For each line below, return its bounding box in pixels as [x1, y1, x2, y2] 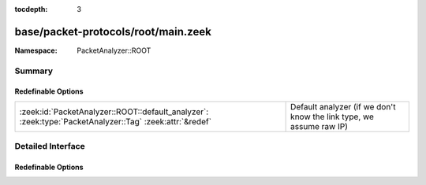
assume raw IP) [290, 120, 349, 131]
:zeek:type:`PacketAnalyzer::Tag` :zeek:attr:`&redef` [19, 116, 212, 127]
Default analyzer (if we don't [290, 101, 396, 112]
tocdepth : [14, 5, 48, 13]
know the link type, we [290, 111, 375, 122]
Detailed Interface [14, 141, 86, 152]
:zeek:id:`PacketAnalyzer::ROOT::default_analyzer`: [19, 106, 209, 117]
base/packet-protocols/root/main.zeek [14, 24, 212, 39]
